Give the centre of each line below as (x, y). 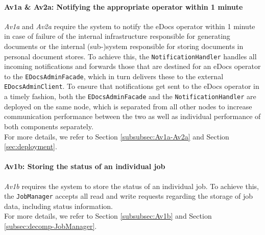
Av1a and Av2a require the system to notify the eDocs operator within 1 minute (130, 26)
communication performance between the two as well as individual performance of (132, 116)
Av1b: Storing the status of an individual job (85, 166)
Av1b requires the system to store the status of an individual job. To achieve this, (131, 186)
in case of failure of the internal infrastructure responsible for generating (117, 36)
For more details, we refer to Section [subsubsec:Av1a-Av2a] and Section (117, 136)
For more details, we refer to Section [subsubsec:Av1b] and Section (108, 216)
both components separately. (49, 126)
